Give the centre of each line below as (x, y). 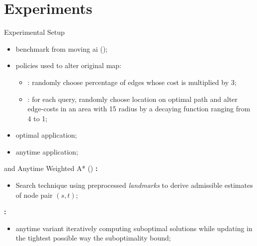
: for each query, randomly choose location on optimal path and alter (132, 99)
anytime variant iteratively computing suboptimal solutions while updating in (134, 228)
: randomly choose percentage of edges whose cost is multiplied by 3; (132, 82)
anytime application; (47, 151)
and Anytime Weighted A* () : (51, 168)
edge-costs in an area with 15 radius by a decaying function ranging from (139, 109)
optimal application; (46, 135)
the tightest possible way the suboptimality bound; (93, 238)
